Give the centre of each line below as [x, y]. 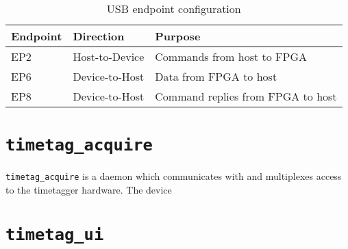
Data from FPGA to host [216, 76]
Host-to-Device [109, 56]
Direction [99, 36]
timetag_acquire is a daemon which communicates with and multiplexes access [174, 176]
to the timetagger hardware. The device [89, 189]
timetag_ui [55, 234]
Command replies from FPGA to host [246, 96]
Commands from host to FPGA [231, 56]
